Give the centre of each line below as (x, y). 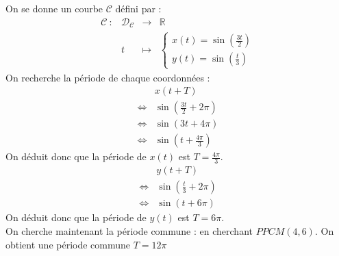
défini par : (138, 8)
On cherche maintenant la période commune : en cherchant (129, 230)
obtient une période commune (68, 244)
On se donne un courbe (54, 8)
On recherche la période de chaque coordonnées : (108, 77)
